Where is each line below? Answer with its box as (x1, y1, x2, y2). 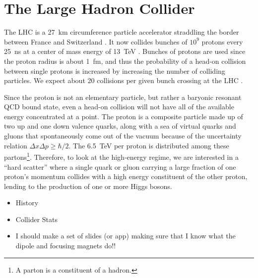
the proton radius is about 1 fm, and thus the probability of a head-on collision (4, 55, 246, 66)
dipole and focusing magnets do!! (15, 240, 116, 251)
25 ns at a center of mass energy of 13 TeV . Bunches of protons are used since (4, 46, 246, 56)
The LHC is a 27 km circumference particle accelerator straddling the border (4, 27, 239, 37)
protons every (201, 36, 243, 46)
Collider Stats (15, 214, 58, 224)
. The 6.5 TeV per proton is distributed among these (68, 140, 229, 150)
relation (4, 140, 27, 150)
